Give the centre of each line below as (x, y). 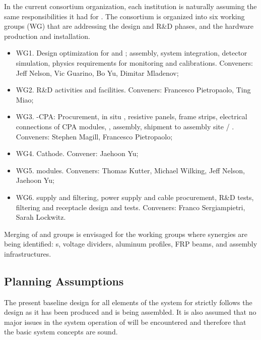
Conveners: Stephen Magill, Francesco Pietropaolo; (94, 136)
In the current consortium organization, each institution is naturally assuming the (130, 6)
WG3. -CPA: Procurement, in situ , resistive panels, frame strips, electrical (132, 116)
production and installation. (47, 36)
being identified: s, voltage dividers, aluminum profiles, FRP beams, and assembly (131, 244)
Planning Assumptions (64, 281)
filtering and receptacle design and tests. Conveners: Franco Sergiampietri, (130, 207)
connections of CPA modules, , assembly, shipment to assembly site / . (125, 126)
